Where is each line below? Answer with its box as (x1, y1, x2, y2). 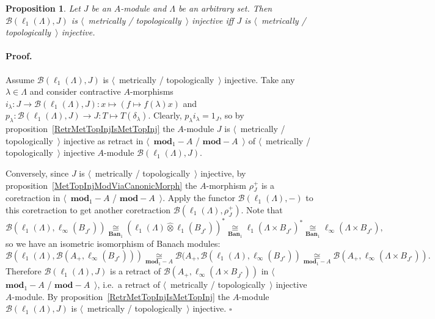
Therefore (5, 265, 42, 277)
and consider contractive (29, 85, 121, 98)
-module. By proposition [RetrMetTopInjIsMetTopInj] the (12, 290, 230, 302)
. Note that (241, 203, 283, 216)
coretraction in (5, 191, 60, 204)
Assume (5, 73, 35, 86)
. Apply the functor (163, 191, 235, 204)
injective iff (192, 13, 234, 26)
